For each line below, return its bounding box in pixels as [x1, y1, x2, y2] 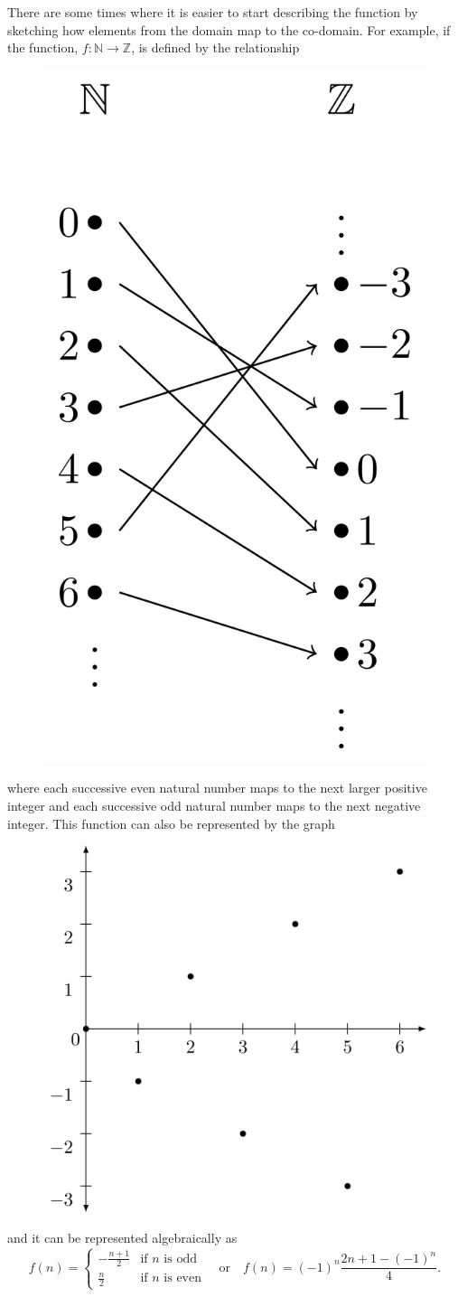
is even [164, 1272, 201, 1285]
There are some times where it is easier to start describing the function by [7, 3, 418, 21]
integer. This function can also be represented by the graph [7, 813, 335, 832]
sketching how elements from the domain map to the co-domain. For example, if [7, 20, 451, 39]
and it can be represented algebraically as [7, 1228, 238, 1247]
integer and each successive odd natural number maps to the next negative [7, 796, 421, 815]
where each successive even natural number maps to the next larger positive [7, 778, 427, 797]
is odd [164, 1252, 197, 1265]
